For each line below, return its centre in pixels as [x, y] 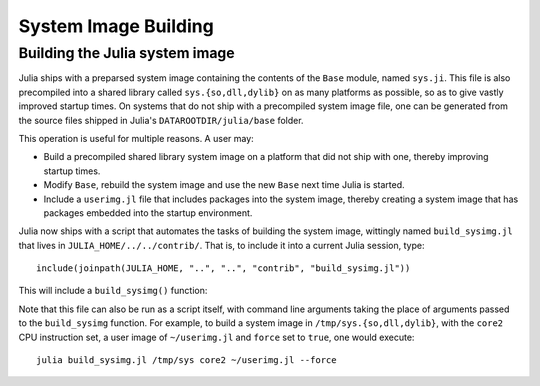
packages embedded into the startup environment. [148, 212]
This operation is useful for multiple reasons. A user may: [136, 138]
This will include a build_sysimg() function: [113, 291]
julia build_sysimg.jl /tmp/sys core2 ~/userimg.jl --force [186, 360]
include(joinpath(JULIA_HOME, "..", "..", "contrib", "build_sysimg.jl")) [223, 268]
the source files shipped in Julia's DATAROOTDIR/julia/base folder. [161, 120]
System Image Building [116, 26]
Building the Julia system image [126, 53]
